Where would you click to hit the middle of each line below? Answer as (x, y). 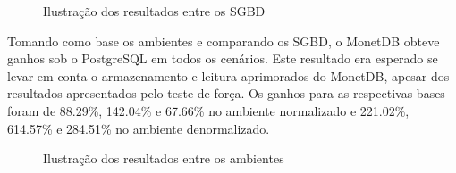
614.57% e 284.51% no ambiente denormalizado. (139, 128)
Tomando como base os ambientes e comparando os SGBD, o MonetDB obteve (224, 41)
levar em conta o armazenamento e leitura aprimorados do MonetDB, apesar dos (228, 75)
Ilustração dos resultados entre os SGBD (154, 11)
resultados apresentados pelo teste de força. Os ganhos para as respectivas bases (226, 93)
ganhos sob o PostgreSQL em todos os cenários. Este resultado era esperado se (223, 58)
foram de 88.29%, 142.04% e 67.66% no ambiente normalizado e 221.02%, (208, 110)
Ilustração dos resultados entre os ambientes (164, 158)
